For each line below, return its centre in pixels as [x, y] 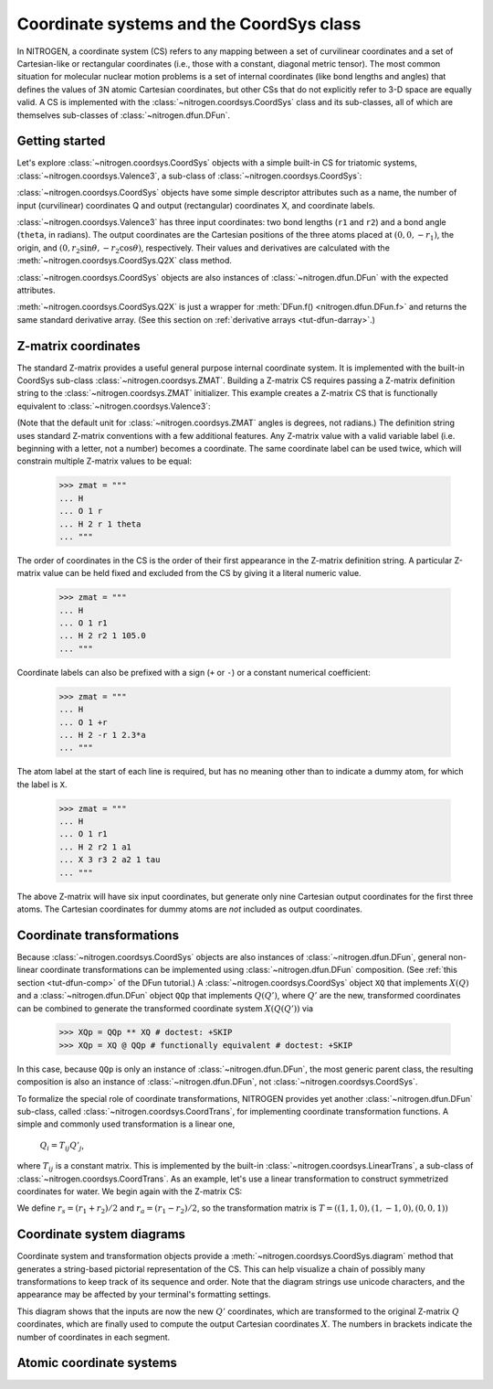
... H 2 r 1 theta [100, 524]
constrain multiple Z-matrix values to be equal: [104, 461]
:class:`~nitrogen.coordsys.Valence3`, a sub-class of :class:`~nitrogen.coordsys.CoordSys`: [189, 176]
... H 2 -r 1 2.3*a [102, 735]
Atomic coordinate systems [97, 1363]
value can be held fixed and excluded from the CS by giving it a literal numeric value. [202, 573]
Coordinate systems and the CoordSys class [189, 24]
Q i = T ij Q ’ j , [62, 1146]
